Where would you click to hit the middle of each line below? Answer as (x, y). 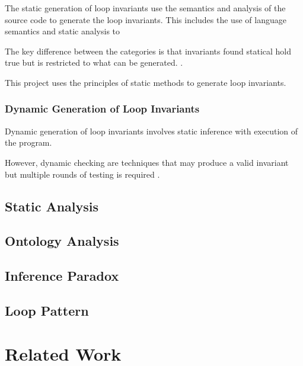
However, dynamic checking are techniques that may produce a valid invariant (147, 162)
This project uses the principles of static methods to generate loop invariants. (146, 82)
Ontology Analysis (62, 241)
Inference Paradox (62, 276)
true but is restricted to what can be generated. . (94, 62)
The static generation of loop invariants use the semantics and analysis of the (145, 8)
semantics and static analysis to (63, 31)
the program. (28, 142)
